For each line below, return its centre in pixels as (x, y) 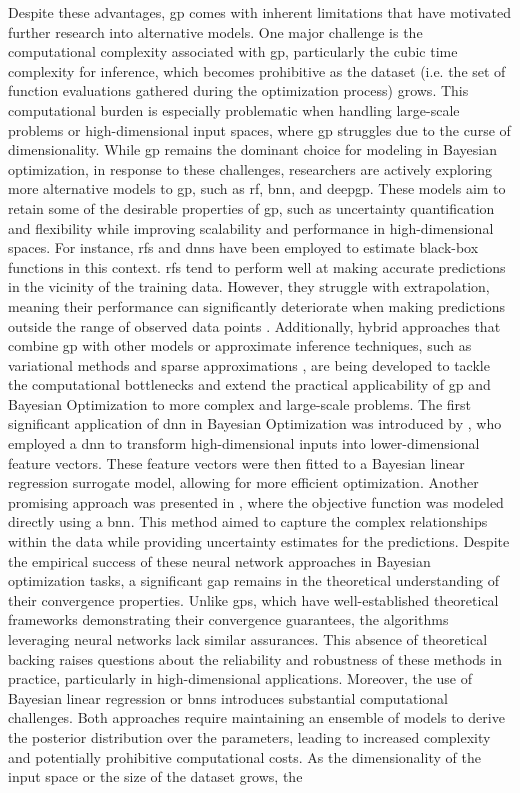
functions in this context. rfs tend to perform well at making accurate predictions (257, 266)
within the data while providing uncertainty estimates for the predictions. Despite (259, 541)
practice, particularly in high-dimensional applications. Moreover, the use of (240, 678)
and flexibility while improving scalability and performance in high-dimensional (251, 227)
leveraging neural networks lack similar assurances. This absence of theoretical (248, 639)
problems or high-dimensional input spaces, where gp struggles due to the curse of (259, 129)
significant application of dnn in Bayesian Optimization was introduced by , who (255, 423)
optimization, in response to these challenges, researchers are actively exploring (250, 168)
